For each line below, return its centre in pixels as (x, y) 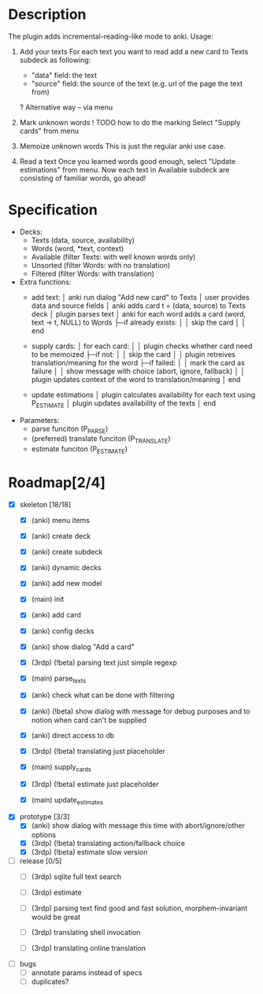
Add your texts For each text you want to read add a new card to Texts (134, 51)
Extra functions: (45, 282)
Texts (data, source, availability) (83, 240)
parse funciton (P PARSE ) (70, 429)
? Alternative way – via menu (66, 107)
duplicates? (50, 981)
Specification (53, 210)
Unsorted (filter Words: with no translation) (101, 265)
